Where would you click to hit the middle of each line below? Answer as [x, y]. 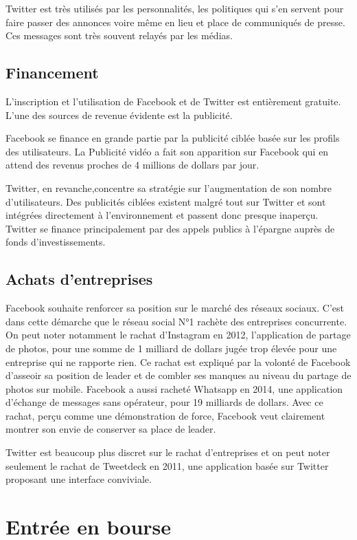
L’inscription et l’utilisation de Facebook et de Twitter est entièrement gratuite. [173, 101]
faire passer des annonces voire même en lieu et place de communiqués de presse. [175, 22]
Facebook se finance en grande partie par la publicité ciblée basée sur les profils [173, 138]
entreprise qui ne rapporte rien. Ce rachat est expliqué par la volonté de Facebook [178, 361]
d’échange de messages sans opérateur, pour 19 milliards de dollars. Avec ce [164, 402]
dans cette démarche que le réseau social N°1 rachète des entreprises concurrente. [176, 321]
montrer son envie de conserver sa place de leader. [111, 429]
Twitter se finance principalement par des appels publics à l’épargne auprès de [170, 228]
